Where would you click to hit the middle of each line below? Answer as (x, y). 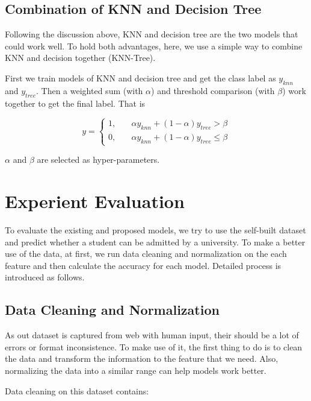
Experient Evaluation (95, 201)
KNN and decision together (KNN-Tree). (80, 58)
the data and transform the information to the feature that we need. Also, (142, 358)
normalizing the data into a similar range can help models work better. (136, 370)
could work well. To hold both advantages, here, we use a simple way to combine (154, 46)
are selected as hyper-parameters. (98, 159)
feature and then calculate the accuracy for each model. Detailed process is (143, 265)
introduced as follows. (45, 277)
